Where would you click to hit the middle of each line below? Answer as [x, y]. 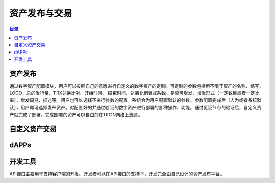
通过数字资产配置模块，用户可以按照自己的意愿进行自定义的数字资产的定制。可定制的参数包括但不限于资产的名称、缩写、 [136, 86]
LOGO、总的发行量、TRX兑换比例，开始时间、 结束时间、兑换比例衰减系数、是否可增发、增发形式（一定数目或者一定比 [134, 93]
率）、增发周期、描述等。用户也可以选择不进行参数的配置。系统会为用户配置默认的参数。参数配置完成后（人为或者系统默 [135, 100]
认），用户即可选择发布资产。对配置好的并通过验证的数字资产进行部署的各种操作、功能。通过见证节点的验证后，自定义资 [135, 108]
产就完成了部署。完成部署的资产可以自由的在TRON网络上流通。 [76, 114]
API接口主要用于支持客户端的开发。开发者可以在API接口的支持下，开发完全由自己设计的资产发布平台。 [117, 174]
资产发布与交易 [41, 13]
